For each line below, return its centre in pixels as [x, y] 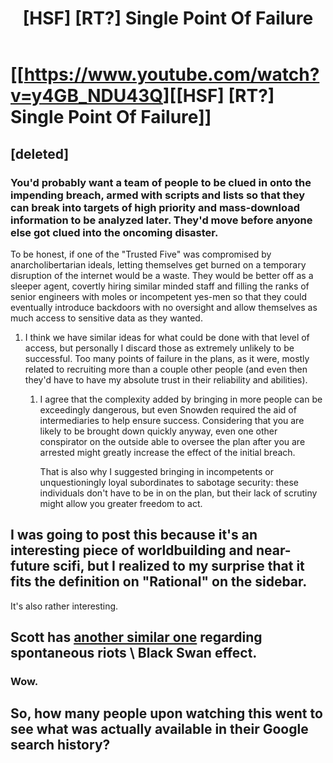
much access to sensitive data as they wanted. [106, 318]
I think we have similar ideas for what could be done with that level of [167, 337]
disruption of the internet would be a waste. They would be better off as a [162, 275]
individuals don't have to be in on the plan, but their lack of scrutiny [178, 493]
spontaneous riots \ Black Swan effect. [134, 653]
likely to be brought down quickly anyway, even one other [158, 431]
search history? [60, 745]
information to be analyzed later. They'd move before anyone [161, 220]
